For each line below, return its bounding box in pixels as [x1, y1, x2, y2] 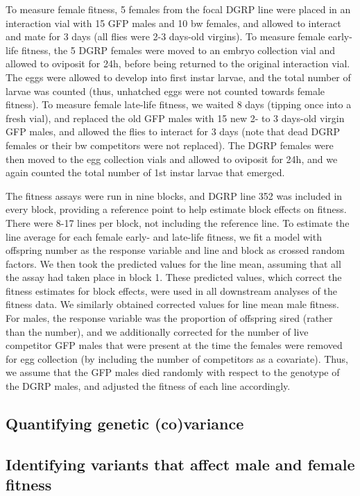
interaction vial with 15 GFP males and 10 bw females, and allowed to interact [6, 15, 341, 30]
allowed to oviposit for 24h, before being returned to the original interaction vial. [6, 56, 350, 71]
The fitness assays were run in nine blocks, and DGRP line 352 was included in [6, 188, 343, 203]
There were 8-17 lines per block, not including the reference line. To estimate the [6, 215, 350, 230]
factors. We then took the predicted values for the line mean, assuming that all [6, 256, 341, 271]
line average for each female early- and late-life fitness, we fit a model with [6, 229, 322, 243]
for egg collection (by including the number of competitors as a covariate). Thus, [6, 351, 348, 366]
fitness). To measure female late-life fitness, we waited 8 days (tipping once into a [6, 97, 352, 112]
